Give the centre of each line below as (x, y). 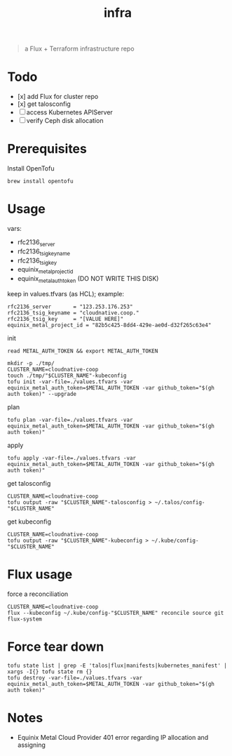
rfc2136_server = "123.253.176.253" (70, 307)
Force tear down (56, 647)
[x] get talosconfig (44, 104)
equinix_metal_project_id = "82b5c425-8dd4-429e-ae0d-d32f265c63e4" (109, 325)
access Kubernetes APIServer (70, 112)
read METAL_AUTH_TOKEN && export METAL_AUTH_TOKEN (83, 351)
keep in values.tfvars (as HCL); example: (66, 293)
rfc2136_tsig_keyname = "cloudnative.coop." (73, 313)
